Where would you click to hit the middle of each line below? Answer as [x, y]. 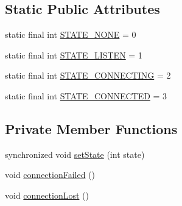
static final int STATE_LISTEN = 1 [74, 55]
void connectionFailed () [50, 175]
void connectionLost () [47, 195]
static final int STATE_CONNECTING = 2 [88, 75]
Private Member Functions [91, 128]
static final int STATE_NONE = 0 [71, 34]
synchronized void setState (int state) [75, 154]
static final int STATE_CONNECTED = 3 [86, 95]
